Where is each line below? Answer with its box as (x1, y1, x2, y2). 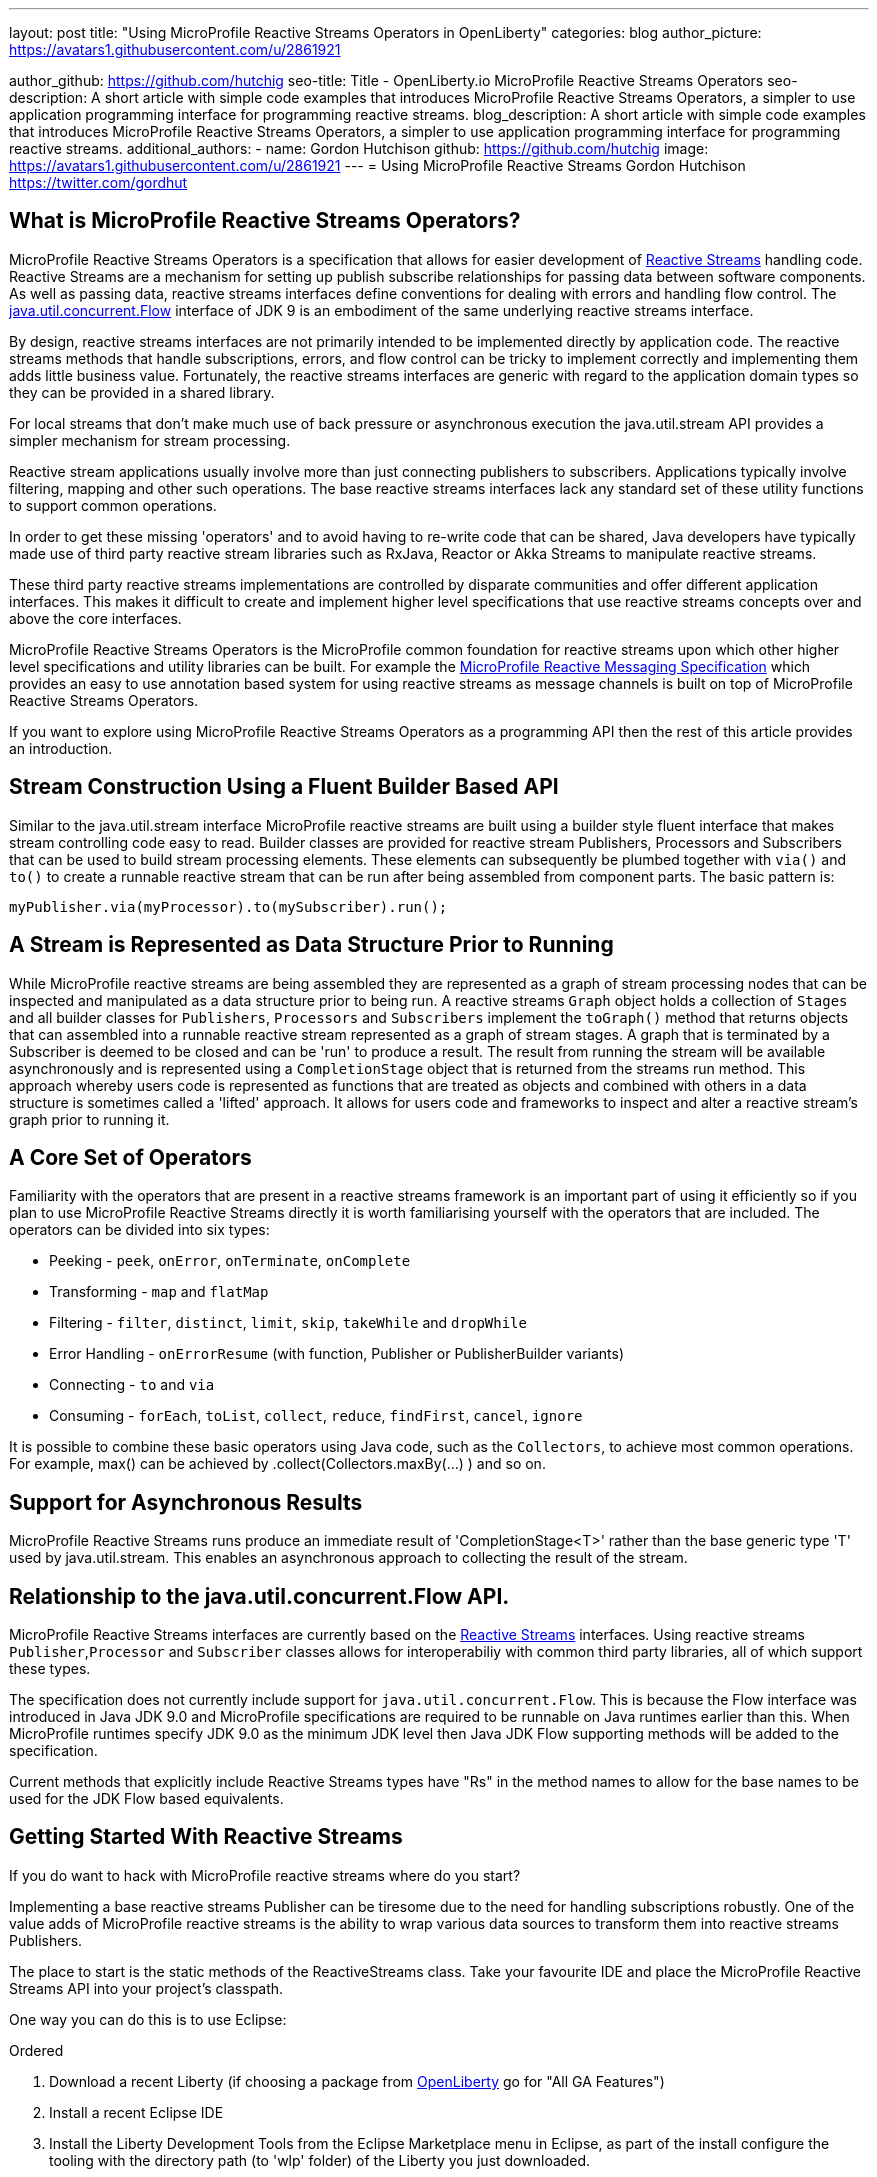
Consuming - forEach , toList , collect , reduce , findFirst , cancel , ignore (49, 1407, 583, 1425)
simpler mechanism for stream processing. (9, 431, 291, 449)
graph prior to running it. (9, 1110, 170, 1128)
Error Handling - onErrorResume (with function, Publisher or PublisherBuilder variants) (49, 1345, 625, 1363)
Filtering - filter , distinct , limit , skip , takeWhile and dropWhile (49, 1314, 527, 1332)
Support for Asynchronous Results (9, 1489, 363, 1515)
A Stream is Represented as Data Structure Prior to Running (9, 932, 614, 958)
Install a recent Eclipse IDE (49, 2103, 224, 2121)
